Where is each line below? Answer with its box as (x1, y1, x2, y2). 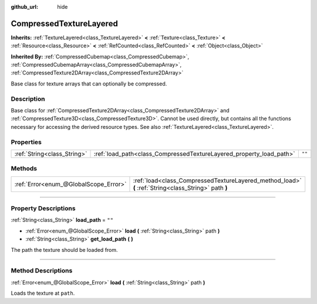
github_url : (11, 4, 38, 10)
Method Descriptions (11, 267, 73, 275)
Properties (11, 138, 42, 146)
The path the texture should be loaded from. (11, 246, 118, 253)
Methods (11, 165, 38, 173)
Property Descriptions (11, 204, 76, 213)
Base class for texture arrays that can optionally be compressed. (11, 80, 167, 87)
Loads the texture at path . (11, 290, 75, 297)
